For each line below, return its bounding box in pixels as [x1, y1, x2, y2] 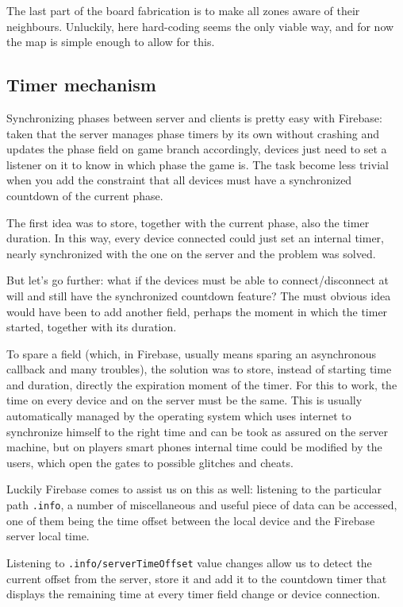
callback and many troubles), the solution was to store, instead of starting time [6, 361, 392, 377]
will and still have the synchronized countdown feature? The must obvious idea [6, 287, 391, 303]
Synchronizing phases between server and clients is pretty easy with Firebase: [6, 109, 382, 126]
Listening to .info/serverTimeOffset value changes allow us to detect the [6, 554, 372, 570]
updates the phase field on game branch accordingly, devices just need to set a [6, 141, 387, 157]
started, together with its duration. [6, 319, 177, 335]
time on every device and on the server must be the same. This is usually [6, 392, 363, 408]
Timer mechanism [6, 72, 156, 97]
